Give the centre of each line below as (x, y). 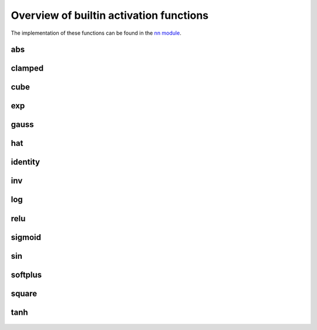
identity (26, 162)
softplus (26, 274)
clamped (27, 69)
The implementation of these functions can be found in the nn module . (96, 33)
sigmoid (26, 237)
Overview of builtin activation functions (110, 15)
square (24, 293)
